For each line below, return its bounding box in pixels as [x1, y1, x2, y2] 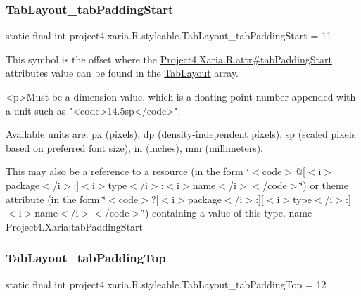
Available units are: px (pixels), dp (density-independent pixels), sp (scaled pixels [6, 127, 356, 141]
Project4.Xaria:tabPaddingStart [6, 219, 144, 233]
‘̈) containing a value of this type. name [142, 205, 312, 220]
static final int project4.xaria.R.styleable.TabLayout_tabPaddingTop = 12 [6, 276, 327, 291]
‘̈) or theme [300, 177, 348, 192]
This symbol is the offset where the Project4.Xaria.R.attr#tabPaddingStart [6, 51, 332, 66]
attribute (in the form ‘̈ [6, 191, 106, 206]
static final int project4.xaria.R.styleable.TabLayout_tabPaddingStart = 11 [6, 28, 331, 43]
